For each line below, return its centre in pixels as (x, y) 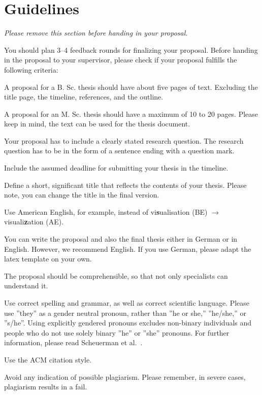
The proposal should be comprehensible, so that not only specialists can (116, 275)
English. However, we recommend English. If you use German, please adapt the (128, 249)
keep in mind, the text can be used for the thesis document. (97, 124)
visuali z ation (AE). (34, 222)
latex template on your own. (48, 259)
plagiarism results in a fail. (46, 387)
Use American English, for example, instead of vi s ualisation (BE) (106, 211)
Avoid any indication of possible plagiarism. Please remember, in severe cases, (125, 376)
